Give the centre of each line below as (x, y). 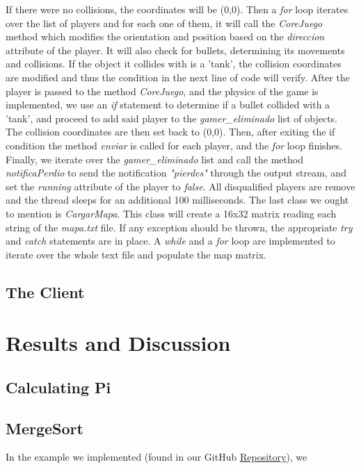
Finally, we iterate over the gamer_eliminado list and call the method (154, 159)
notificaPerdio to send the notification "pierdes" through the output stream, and (176, 173)
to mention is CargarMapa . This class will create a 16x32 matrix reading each (171, 213)
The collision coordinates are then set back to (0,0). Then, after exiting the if (170, 132)
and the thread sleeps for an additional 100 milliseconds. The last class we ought (177, 200)
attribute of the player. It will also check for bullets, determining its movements (175, 50)
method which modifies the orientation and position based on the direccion (165, 36)
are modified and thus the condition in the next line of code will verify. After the (178, 77)
